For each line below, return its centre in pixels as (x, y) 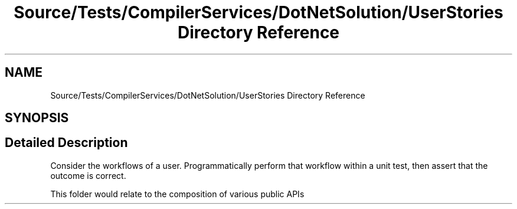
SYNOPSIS (37, 118)
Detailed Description (66, 143)
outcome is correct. (88, 175)
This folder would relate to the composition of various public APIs (177, 194)
